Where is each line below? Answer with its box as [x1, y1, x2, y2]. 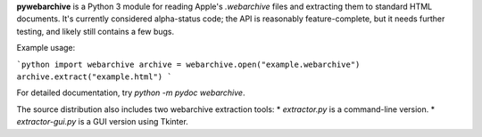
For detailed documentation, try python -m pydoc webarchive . [16, 87, 245, 98]
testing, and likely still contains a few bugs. [16, 26, 174, 36]
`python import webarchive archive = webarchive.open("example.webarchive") [16, 59, 361, 69]
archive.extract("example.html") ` [16, 71, 173, 82]
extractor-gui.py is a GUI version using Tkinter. [16, 117, 189, 127]
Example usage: [16, 43, 76, 53]
